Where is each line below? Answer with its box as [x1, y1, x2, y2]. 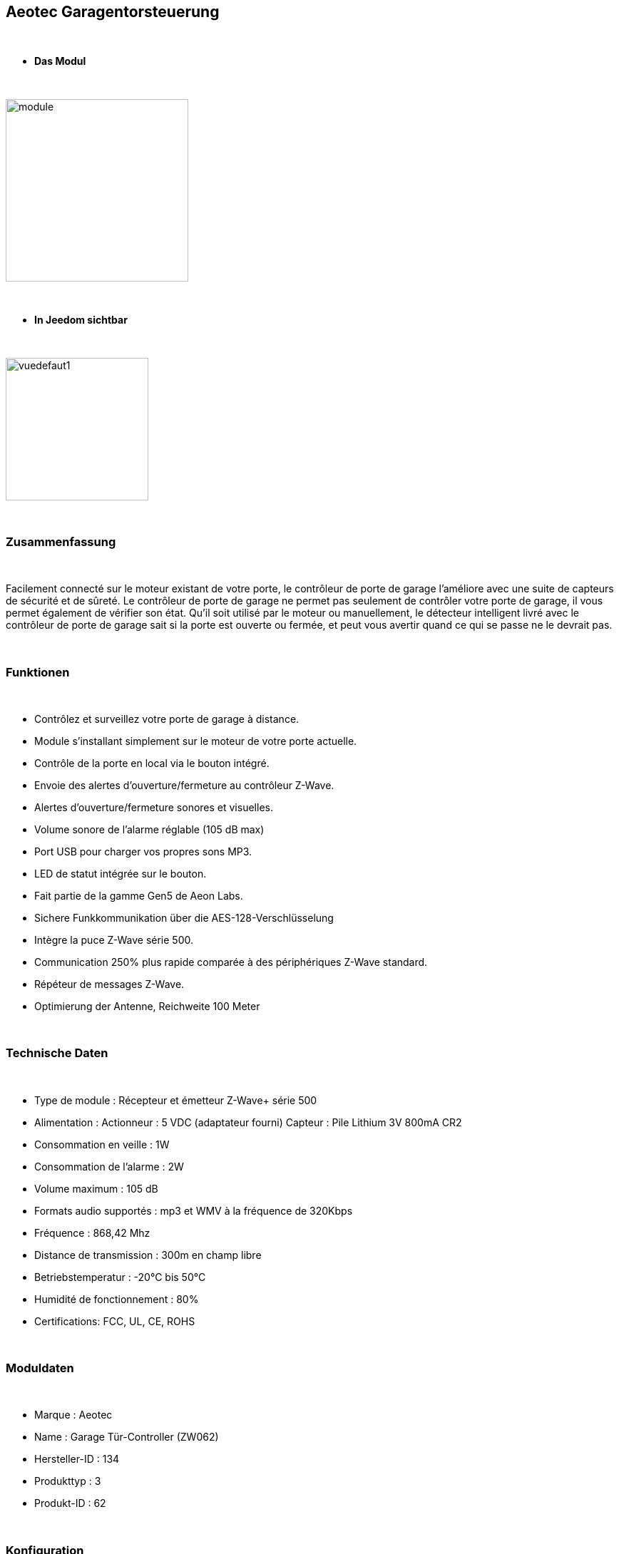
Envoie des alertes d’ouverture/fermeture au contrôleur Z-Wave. [34, 778, 334, 791]
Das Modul [34, 55, 86, 68]
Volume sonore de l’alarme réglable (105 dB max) [34, 823, 265, 835]
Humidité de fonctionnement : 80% [34, 1292, 199, 1305]
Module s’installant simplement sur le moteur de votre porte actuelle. [34, 734, 357, 747]
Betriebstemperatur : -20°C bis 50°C [34, 1270, 206, 1283]
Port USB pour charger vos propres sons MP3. [34, 845, 252, 858]
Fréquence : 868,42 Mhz [34, 1226, 150, 1239]
